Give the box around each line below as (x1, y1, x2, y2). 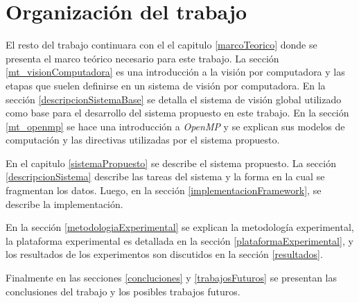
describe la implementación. (6, 196, 123, 211)
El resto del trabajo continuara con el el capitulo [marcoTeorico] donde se (6, 37, 317, 52)
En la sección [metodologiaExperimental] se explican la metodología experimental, (6, 220, 354, 234)
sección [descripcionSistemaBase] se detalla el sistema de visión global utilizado (6, 92, 342, 106)
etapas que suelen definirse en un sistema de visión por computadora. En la (6, 78, 326, 92)
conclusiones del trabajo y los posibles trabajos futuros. (6, 284, 240, 298)
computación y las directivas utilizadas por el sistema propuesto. (6, 132, 280, 147)
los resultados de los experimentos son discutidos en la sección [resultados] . (6, 247, 323, 261)
